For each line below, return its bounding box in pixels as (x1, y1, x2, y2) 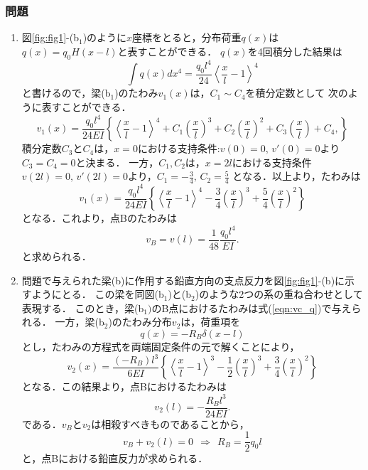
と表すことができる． (117, 43, 217, 58)
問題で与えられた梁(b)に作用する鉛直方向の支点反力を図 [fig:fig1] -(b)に (21, 272, 345, 287)
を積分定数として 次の (245, 85, 348, 100)
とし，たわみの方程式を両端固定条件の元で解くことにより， (21, 338, 300, 353)
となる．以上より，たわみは (232, 169, 361, 183)
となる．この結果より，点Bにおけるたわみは (21, 379, 227, 394)
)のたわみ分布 (108, 314, 172, 329)
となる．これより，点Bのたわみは (21, 210, 178, 225)
